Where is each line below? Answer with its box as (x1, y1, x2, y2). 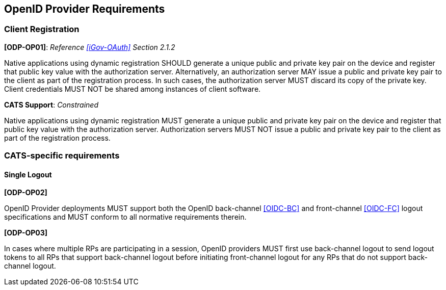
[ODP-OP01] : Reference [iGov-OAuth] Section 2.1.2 (4, 42, 175, 51)
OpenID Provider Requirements (4, 3, 165, 15)
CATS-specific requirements (4, 150, 120, 161)
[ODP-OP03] (4, 228, 48, 238)
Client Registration (4, 24, 80, 35)
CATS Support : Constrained (4, 100, 98, 109)
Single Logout (4, 170, 52, 179)
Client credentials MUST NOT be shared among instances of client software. (4, 84, 261, 93)
